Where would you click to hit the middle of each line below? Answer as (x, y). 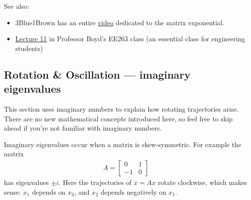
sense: (13, 192)
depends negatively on (133, 192)
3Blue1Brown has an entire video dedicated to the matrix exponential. (120, 22)
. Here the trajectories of (95, 182)
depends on (49, 192)
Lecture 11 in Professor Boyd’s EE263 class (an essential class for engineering (130, 39)
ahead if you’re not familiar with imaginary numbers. (83, 128)
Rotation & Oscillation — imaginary (97, 74)
